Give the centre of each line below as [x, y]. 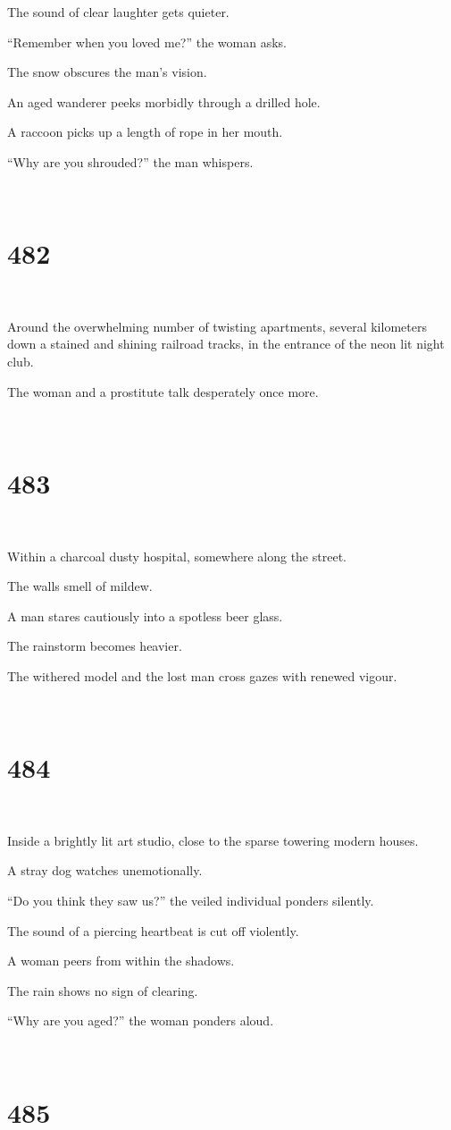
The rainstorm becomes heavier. [95, 646]
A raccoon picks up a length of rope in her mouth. [145, 132]
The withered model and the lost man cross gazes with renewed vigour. [202, 675]
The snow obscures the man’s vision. [107, 72]
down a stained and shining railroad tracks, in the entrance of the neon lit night [226, 344]
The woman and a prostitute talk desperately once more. [163, 391]
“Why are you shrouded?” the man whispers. [130, 161]
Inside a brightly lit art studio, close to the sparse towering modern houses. [213, 840]
